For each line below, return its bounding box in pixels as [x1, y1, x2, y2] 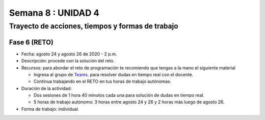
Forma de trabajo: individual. [21, 106, 79, 112]
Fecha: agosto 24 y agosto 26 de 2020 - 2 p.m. [21, 51, 117, 57]
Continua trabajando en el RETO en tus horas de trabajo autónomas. [33, 79, 172, 85]
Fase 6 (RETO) [9, 38, 53, 46]
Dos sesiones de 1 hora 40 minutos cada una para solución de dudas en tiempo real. [33, 92, 205, 98]
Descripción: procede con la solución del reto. [21, 58, 115, 64]
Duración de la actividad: [21, 85, 72, 91]
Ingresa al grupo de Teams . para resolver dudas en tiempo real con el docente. [33, 71, 193, 77]
